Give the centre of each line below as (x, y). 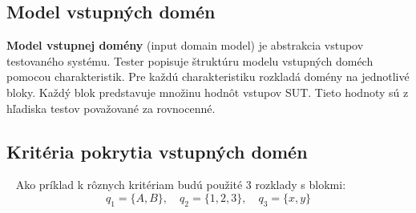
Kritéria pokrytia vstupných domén (157, 151)
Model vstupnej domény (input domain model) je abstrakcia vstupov (185, 45)
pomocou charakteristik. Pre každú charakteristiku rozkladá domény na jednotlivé (208, 76)
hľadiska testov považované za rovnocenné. (111, 108)
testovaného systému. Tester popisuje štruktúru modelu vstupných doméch (190, 60)
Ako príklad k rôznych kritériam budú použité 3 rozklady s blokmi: (181, 185)
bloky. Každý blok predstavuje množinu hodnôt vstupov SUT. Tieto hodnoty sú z (208, 92)
